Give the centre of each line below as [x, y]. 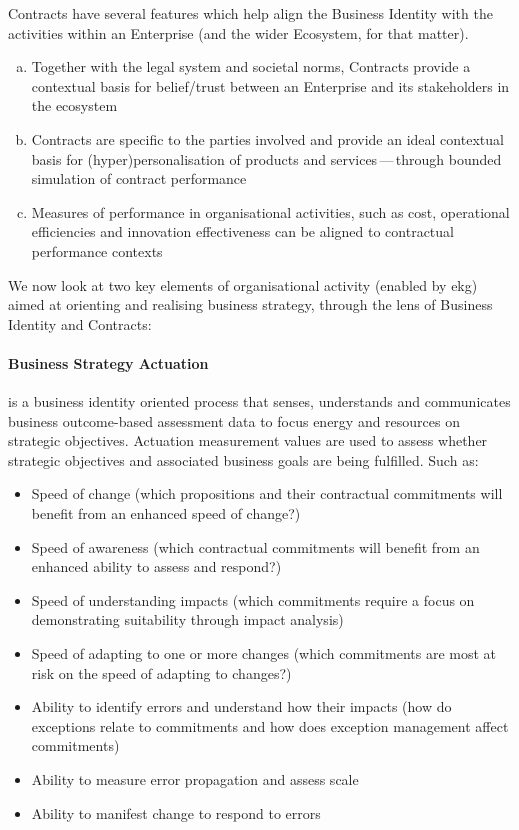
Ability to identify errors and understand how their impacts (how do [241, 706]
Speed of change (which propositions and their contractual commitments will [267, 493]
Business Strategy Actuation [108, 362]
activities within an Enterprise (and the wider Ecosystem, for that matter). [238, 32]
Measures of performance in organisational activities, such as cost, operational [270, 211]
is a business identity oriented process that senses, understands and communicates [259, 401]
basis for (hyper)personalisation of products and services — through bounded [266, 158]
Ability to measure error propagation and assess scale [195, 779]
